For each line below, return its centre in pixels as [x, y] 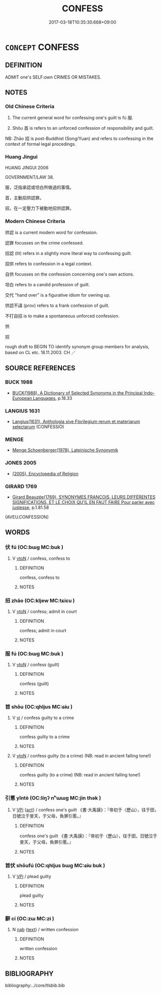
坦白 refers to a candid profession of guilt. [47, 285]
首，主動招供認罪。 [25, 197]
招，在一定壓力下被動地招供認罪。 [40, 208]
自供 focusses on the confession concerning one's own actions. [70, 274]
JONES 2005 [21, 463]
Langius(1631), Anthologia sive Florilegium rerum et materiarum [76, 422]
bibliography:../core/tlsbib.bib [35, 986]
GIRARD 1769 [21, 486]
